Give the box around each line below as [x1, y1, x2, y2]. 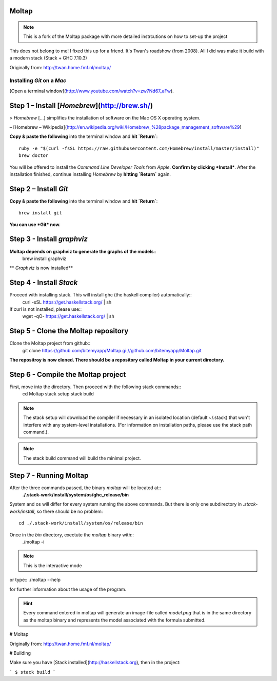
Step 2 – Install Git [9, 185, 68, 193]
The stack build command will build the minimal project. [23, 455, 141, 461]
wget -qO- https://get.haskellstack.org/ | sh [22, 313, 115, 319]
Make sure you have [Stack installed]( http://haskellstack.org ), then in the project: [9, 659, 181, 666]
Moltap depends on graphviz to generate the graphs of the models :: [9, 248, 156, 254]
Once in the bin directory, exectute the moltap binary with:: [9, 531, 134, 538]
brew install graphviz [22, 255, 67, 262]
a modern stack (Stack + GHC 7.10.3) [9, 55, 87, 61]
